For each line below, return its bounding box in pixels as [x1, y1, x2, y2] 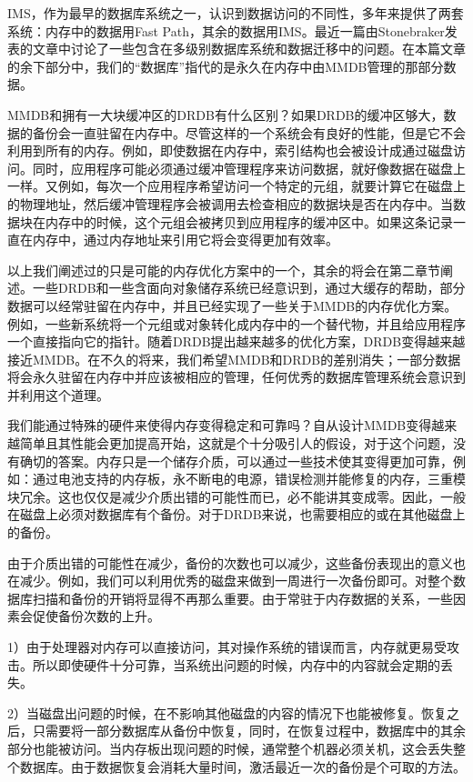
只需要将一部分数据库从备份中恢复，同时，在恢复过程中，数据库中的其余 [32, 721, 466, 740]
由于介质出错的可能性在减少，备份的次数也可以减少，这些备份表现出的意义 [7, 553, 453, 572]
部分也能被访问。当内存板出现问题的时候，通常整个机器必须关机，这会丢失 [7, 738, 453, 757]
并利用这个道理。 [7, 385, 109, 404]
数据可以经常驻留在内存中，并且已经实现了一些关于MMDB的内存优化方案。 [7, 296, 458, 315]
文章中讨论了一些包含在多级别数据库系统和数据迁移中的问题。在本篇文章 [32, 39, 466, 58]
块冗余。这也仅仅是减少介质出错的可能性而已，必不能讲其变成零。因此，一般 [7, 486, 466, 506]
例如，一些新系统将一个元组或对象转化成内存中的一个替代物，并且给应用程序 [7, 314, 466, 333]
